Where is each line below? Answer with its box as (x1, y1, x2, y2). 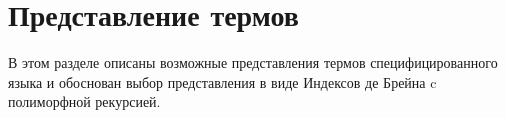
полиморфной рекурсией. (8, 91, 161, 112)
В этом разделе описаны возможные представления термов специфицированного (8, 52, 498, 73)
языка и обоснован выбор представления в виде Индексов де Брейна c (8, 71, 437, 92)
